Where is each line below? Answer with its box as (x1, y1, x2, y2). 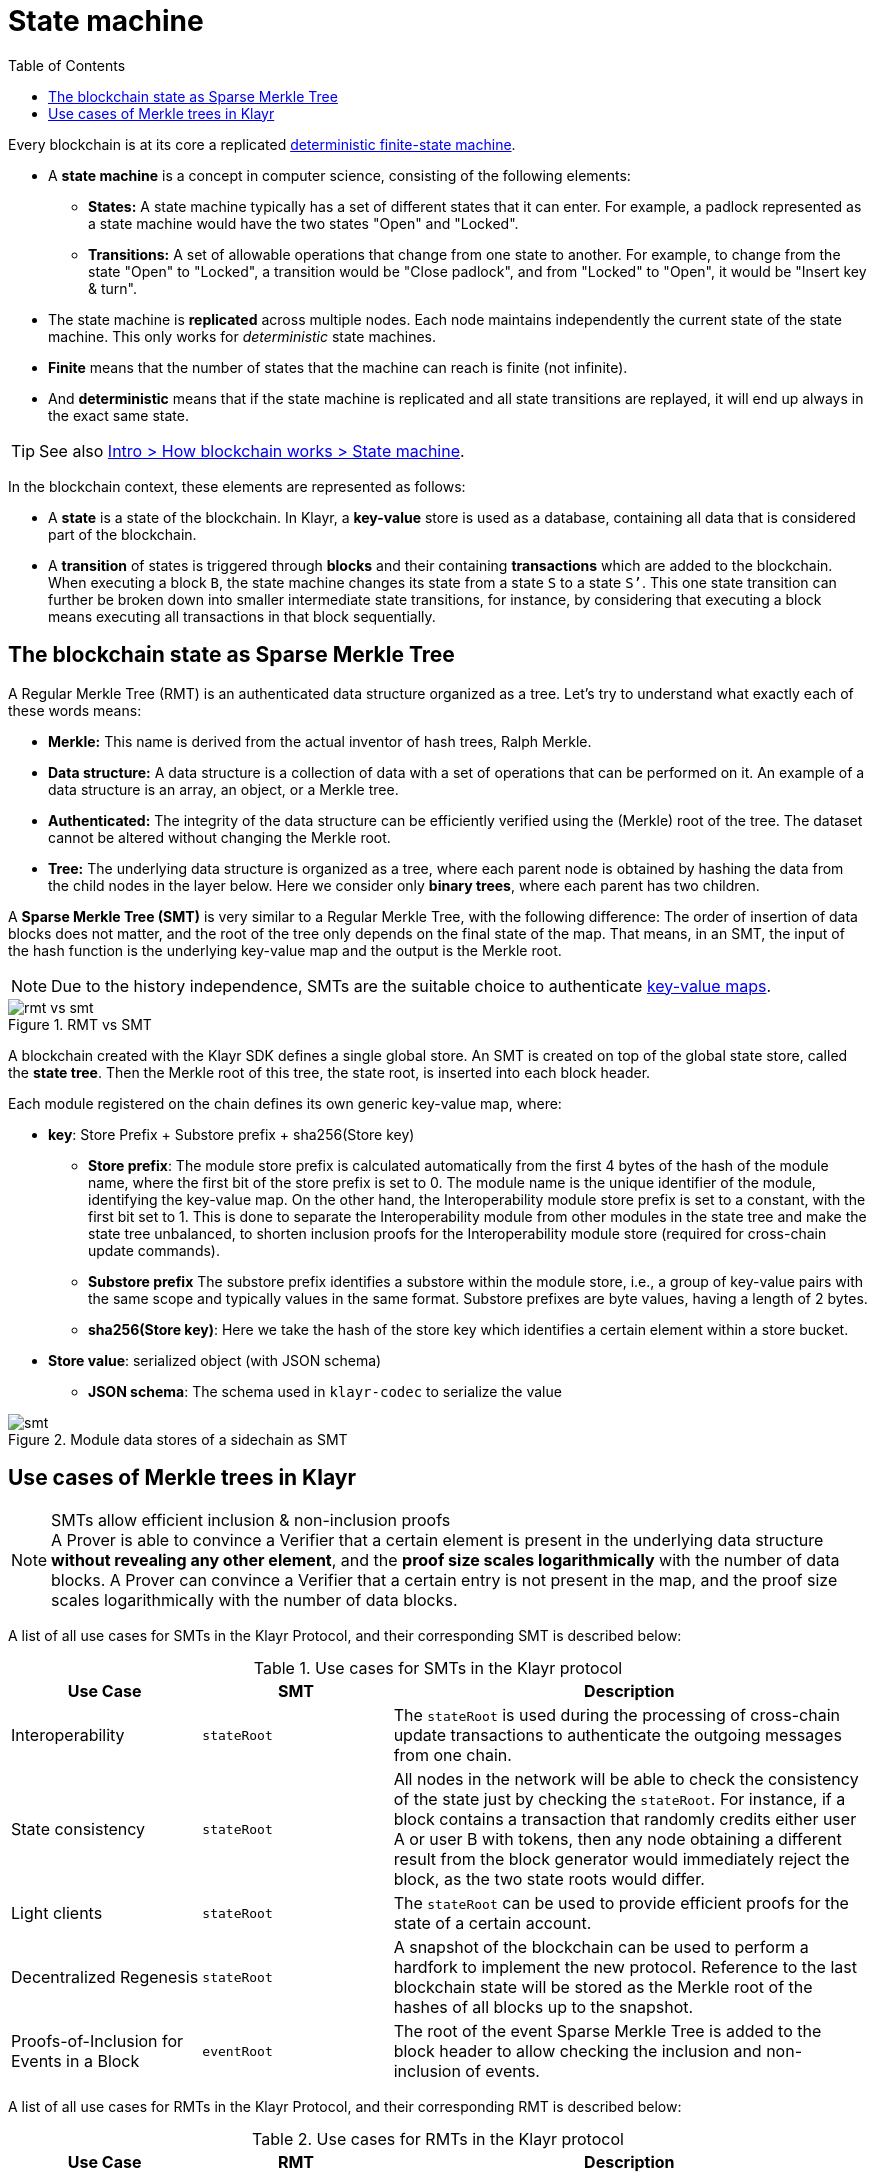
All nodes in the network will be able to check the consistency (393, 1769, 859, 1790)
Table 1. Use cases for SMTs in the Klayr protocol (253, 1658, 623, 1679)
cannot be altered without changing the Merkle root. (48, 828, 391, 846)
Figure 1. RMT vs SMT (8, 1015, 152, 1033)
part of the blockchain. (48, 525, 197, 543)
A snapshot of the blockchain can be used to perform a (393, 1937, 809, 1958)
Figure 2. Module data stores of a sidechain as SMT (8, 1430, 348, 1448)
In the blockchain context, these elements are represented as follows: (8, 477, 466, 495)
